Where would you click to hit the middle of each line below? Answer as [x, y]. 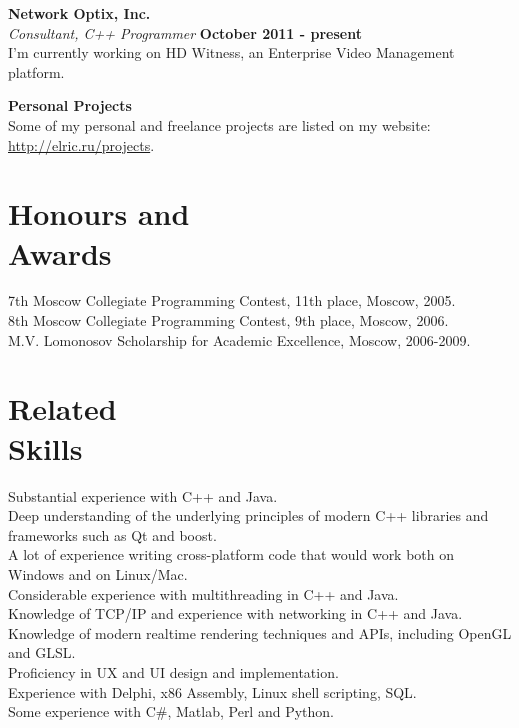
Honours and [99, 213]
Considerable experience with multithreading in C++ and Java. [203, 593]
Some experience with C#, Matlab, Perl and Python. [171, 711]
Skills [45, 447]
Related [62, 408]
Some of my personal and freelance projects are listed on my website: [219, 124]
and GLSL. [42, 652]
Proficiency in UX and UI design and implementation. [173, 671]
